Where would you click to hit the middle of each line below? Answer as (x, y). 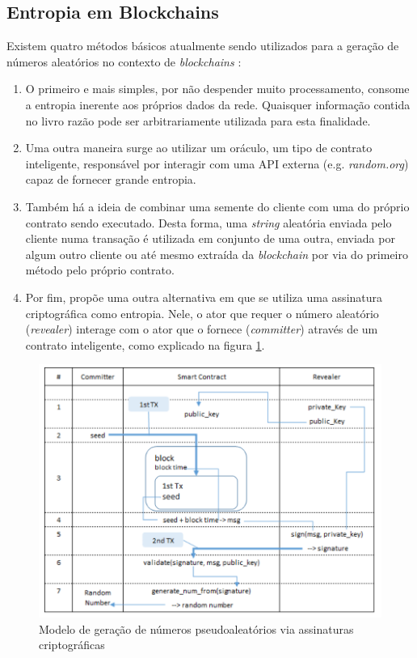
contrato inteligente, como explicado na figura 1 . (145, 344)
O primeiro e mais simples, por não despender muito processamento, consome (217, 89)
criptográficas (72, 645)
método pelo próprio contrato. (100, 270)
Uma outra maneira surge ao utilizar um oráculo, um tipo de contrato (199, 148)
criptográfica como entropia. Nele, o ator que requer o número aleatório (202, 313)
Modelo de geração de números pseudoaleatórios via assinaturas (196, 628)
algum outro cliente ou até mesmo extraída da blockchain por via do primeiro (217, 254)
